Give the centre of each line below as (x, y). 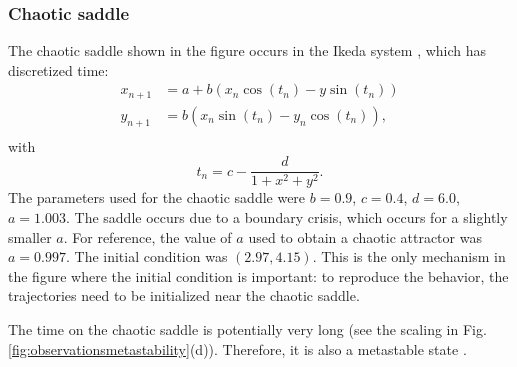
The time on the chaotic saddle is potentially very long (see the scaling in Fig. (247, 328)
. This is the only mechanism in (409, 256)
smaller (30, 236)
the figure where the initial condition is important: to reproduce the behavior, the (258, 275)
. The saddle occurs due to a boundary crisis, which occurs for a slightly (286, 217)
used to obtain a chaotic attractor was (365, 236)
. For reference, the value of (147, 236)
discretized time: (58, 69)
